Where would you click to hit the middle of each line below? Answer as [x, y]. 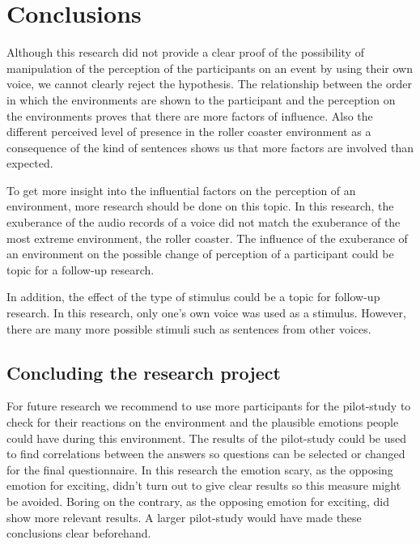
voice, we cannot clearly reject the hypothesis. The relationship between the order [209, 84]
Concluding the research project [144, 372]
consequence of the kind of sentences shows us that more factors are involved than [210, 147]
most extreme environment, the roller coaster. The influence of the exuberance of [207, 238]
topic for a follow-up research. [81, 269]
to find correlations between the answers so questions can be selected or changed [206, 454]
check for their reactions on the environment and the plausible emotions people [203, 422]
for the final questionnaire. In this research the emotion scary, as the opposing [200, 469]
